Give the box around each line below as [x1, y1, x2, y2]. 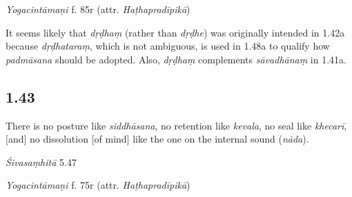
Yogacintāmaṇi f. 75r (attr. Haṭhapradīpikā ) [6, 178, 190, 192]
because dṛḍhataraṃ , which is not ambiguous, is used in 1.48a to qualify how [6, 39, 330, 53]
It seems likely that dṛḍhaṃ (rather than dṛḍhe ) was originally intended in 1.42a [6, 25, 345, 39]
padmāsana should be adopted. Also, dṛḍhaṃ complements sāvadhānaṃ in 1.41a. [6, 52, 346, 66]
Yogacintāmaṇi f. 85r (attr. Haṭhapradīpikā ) [6, 2, 190, 16]
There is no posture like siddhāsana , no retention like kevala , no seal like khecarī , [6, 118, 347, 132]
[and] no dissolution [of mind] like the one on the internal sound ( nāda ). [6, 132, 309, 146]
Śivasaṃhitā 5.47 [6, 154, 77, 169]
